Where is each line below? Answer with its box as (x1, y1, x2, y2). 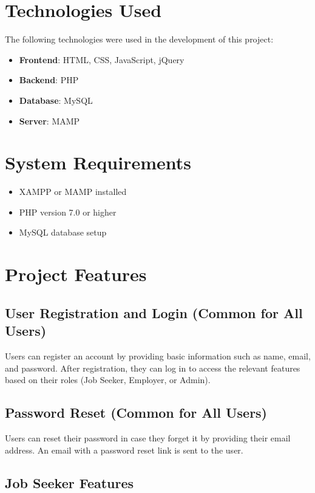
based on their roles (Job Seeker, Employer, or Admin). (5, 373, 211, 386)
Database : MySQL (19, 93, 93, 106)
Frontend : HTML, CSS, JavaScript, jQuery (19, 53, 185, 66)
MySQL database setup (19, 226, 107, 239)
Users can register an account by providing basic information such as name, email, (5, 349, 311, 362)
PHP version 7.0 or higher (19, 205, 117, 218)
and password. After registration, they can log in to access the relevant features (5, 361, 300, 374)
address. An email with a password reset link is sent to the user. (5, 443, 243, 456)
